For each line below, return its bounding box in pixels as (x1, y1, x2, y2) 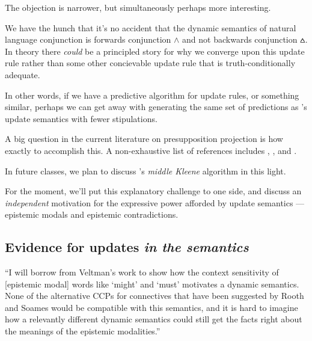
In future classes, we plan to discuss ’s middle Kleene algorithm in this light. (5, 164, 286, 177)
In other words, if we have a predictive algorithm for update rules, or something (5, 88, 299, 101)
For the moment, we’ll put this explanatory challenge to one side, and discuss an (5, 185, 302, 197)
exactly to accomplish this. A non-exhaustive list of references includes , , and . (5, 144, 297, 156)
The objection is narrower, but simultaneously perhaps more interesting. (5, 1, 271, 13)
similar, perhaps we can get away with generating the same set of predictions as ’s (5, 100, 307, 113)
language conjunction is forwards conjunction (5, 33, 171, 46)
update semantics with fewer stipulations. (5, 112, 158, 124)
